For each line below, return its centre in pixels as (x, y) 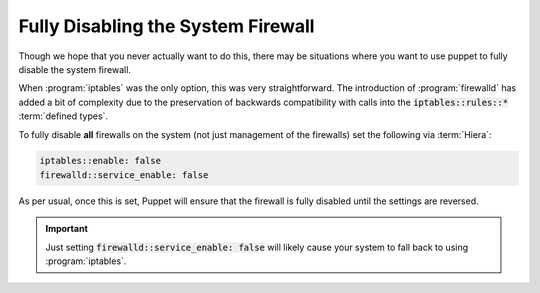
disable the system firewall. (75, 69)
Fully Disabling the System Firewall (166, 26)
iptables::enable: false (100, 161)
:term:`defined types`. (63, 116)
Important (67, 229)
